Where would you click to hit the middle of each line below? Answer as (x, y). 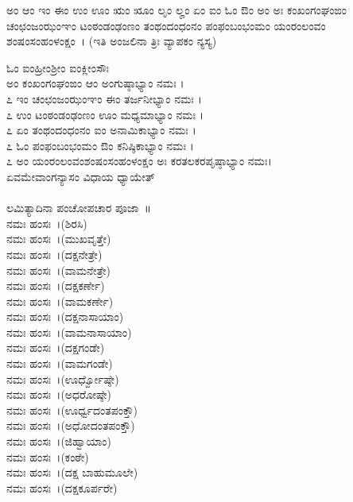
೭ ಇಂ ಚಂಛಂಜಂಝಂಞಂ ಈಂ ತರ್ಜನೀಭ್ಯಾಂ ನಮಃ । (104, 98)
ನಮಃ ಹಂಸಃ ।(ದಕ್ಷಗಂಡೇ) (56, 348)
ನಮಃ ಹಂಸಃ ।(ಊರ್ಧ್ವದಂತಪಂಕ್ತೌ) (72, 409)
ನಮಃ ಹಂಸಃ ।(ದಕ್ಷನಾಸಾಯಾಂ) (65, 317)
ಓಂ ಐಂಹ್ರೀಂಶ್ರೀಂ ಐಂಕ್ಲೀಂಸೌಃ (58, 67)
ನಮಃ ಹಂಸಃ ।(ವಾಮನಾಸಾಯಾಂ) (69, 332)
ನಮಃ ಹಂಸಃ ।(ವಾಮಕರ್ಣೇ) (60, 301)
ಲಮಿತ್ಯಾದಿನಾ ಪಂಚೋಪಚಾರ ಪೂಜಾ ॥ (79, 208)
